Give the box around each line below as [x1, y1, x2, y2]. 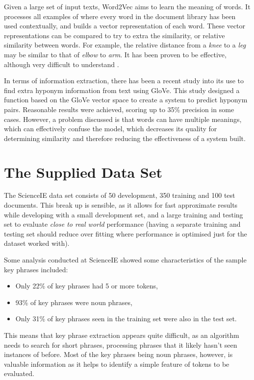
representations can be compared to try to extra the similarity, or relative [4, 30, 225, 40]
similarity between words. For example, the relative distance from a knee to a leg [4, 40, 246, 50]
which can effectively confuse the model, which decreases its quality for [4, 123, 217, 134]
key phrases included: [4, 264, 68, 274]
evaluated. [4, 368, 34, 379]
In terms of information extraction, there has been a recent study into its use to [4, 75, 244, 86]
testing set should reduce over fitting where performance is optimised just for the [4, 228, 247, 238]
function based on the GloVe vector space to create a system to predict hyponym [4, 95, 248, 105]
